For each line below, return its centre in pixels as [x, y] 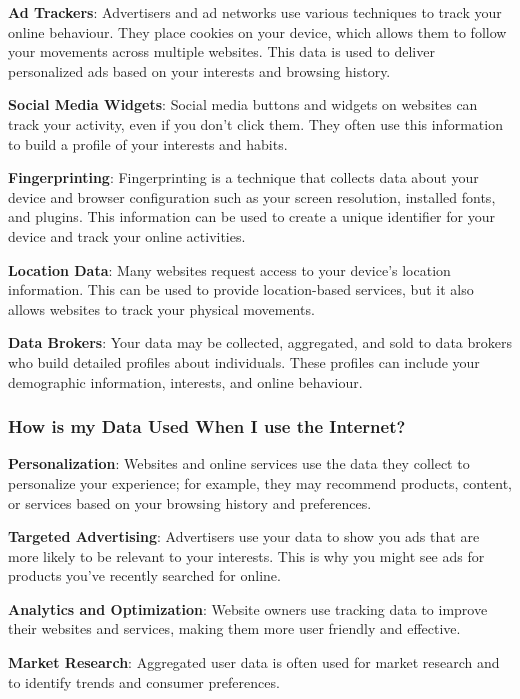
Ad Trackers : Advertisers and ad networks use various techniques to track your [255, 12]
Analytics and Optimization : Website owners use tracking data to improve [248, 608]
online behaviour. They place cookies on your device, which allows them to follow [257, 31]
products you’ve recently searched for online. [144, 575]
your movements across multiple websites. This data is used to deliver [221, 51]
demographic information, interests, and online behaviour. [185, 381]
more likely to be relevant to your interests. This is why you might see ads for [246, 555]
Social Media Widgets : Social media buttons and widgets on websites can [243, 104]
